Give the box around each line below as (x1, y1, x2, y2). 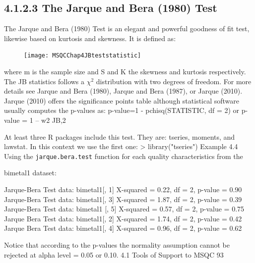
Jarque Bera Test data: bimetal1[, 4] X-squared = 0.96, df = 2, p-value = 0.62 (4, 223, 242, 233)
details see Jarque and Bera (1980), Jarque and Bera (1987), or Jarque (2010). (4, 86, 243, 96)
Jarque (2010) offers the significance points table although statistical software (4, 95, 240, 105)
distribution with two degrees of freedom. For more (96, 76, 252, 86)
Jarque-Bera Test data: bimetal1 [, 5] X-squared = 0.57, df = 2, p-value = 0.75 (4, 204, 245, 214)
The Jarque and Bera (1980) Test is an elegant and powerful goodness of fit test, (4, 23, 250, 34)
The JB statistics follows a (4, 76, 85, 86)
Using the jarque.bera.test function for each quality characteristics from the (4, 151, 243, 161)
